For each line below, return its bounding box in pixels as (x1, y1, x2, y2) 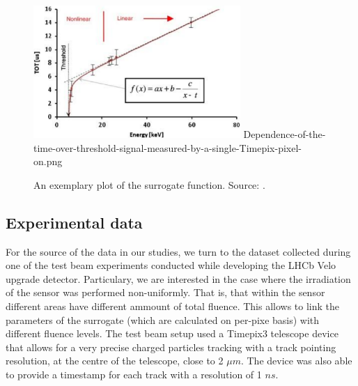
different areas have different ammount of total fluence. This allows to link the (6, 298, 340, 313)
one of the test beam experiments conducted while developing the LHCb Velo (6, 258, 336, 272)
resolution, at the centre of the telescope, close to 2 (6, 353, 224, 368)
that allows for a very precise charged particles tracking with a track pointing (6, 339, 336, 354)
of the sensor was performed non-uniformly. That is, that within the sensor (6, 285, 325, 300)
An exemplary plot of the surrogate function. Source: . (33, 177, 265, 192)
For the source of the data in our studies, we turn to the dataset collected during (6, 244, 351, 258)
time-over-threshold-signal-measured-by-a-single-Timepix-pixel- (33, 140, 302, 155)
